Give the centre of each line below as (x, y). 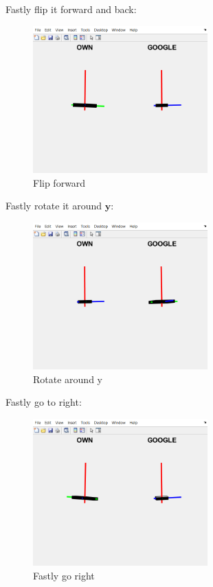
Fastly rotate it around (54, 206)
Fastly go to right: (44, 402)
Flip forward (59, 182)
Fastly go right (64, 575)
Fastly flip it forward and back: (71, 9)
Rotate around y (68, 379)
